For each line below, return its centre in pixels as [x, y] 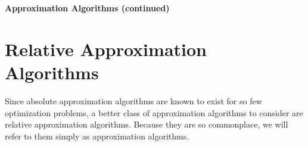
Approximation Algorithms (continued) [87, 8]
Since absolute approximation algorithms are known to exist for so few [133, 100]
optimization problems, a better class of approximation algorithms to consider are [154, 112]
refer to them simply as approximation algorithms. [97, 136]
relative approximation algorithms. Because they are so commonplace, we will [147, 124]
